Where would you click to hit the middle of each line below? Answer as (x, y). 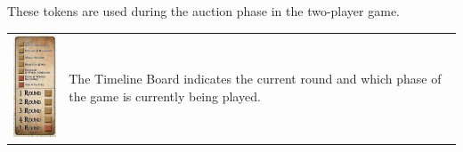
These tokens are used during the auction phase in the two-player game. (203, 11)
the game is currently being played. (165, 96)
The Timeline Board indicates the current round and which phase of (255, 79)
